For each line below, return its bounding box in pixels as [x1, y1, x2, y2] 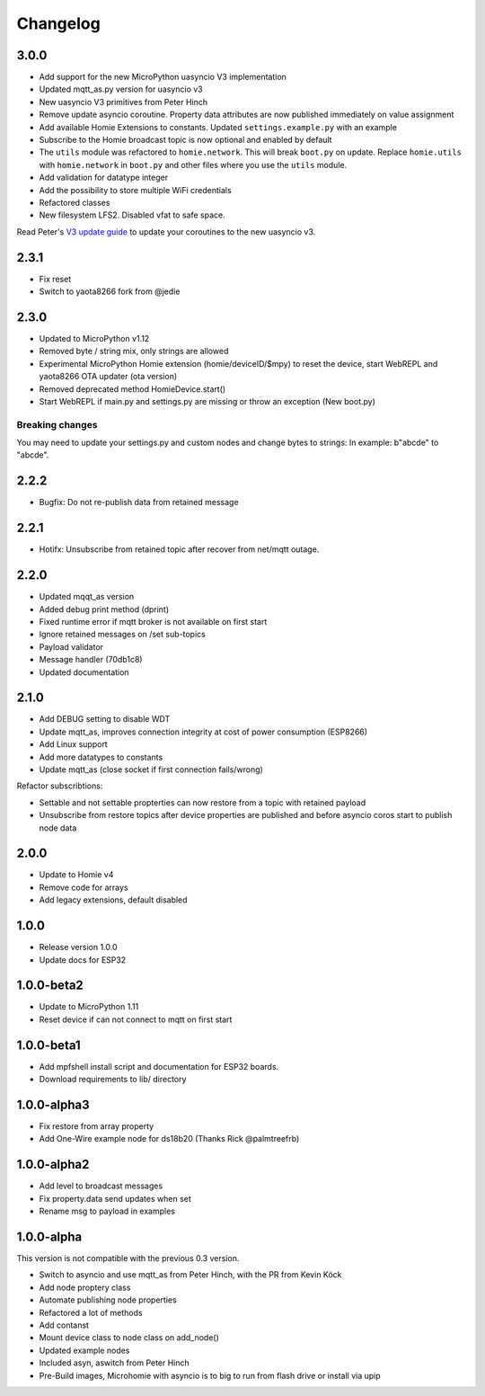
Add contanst [39, 1320, 90, 1330]
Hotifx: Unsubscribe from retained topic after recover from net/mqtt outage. [39, 544, 320, 555]
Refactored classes [39, 197, 110, 208]
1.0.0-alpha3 [16, 1097, 90, 1112]
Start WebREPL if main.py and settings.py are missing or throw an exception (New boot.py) [39, 396, 376, 406]
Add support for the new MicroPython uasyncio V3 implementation [39, 72, 287, 83]
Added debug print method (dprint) [39, 603, 170, 615]
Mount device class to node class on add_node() [39, 1332, 220, 1343]
